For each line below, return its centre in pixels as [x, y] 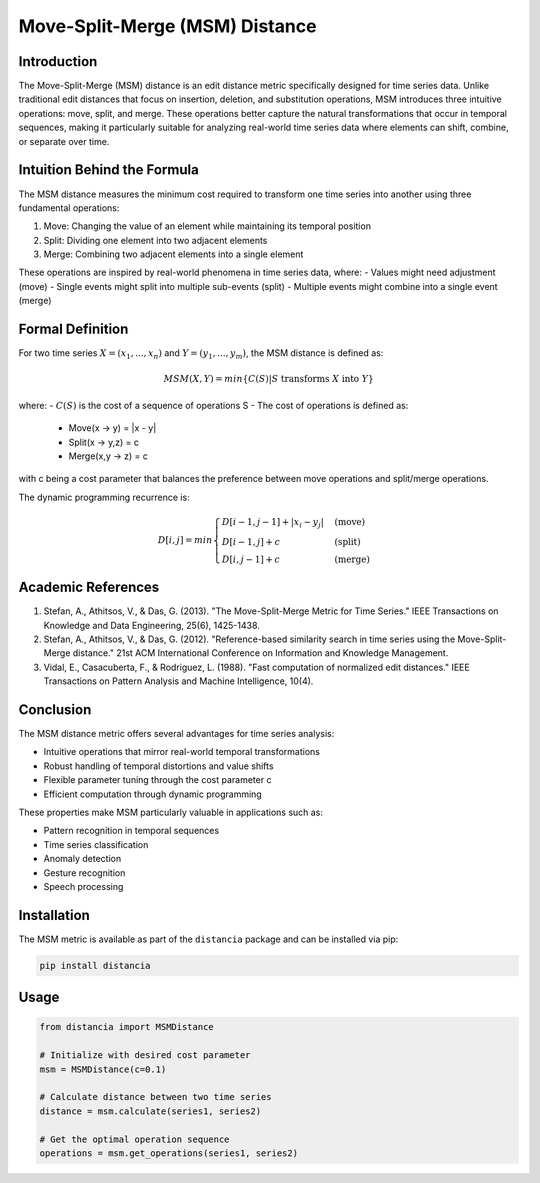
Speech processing [83, 886]
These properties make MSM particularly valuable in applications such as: [171, 812]
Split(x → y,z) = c [104, 442]
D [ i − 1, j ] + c [251, 541]
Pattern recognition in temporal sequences [131, 831]
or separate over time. [64, 141]
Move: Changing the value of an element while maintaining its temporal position [207, 226]
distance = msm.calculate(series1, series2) [150, 1111]
